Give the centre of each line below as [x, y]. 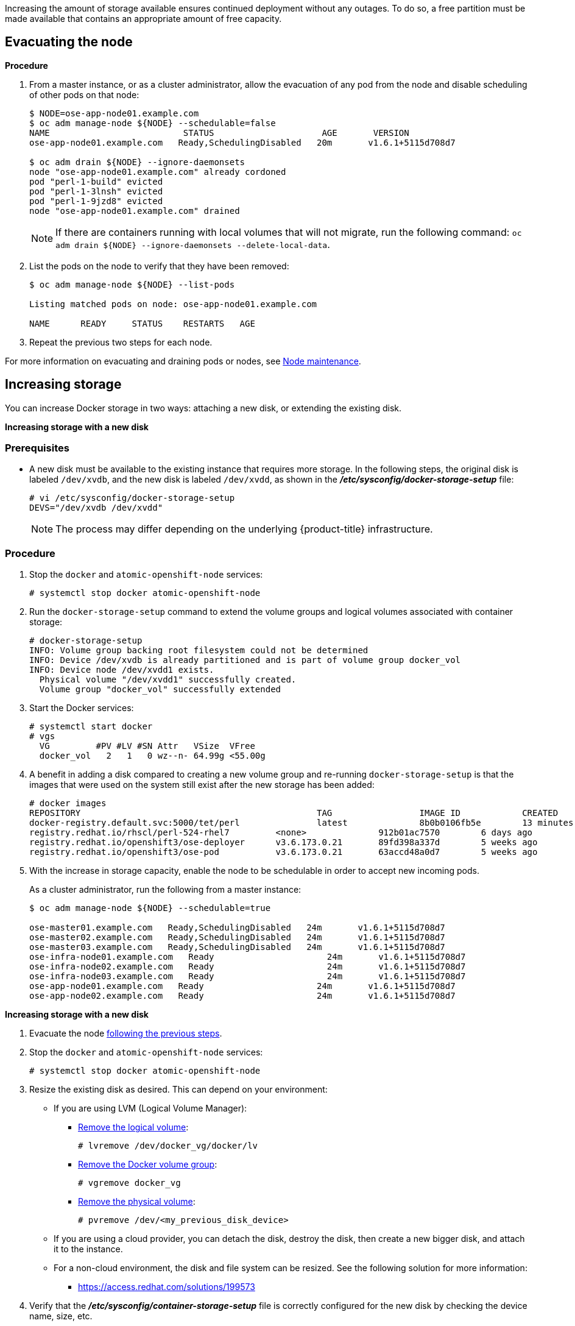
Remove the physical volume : [137, 1202]
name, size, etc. [61, 1316]
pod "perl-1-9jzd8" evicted [96, 201]
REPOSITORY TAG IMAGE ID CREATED [294, 813]
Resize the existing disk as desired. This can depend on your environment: [178, 1090]
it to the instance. [88, 1249]
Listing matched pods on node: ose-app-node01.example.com [173, 304]
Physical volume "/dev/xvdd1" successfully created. [168, 680]
